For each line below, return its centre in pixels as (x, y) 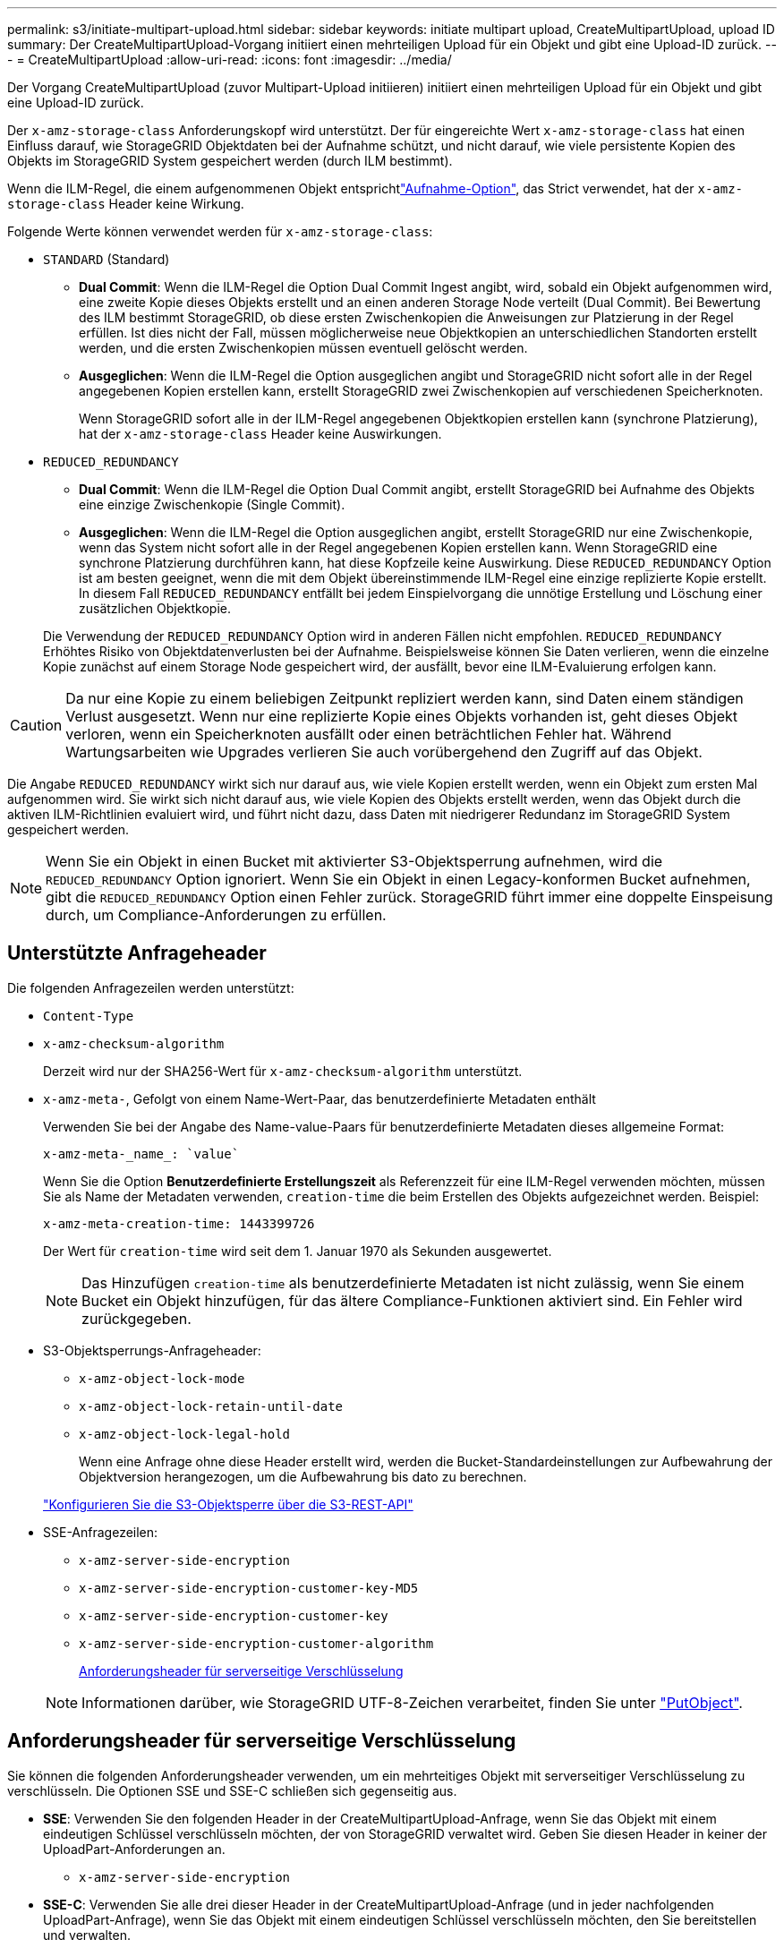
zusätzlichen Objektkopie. (155, 608)
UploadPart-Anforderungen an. (134, 1849)
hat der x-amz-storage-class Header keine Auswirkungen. (260, 434)
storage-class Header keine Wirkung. (126, 204)
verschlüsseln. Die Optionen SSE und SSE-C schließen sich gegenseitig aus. (232, 1790)
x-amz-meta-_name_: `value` (141, 1153)
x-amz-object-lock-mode (162, 1378)
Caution (36, 725)
